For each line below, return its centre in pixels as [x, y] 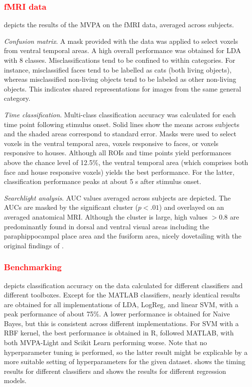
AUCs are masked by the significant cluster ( [71, 207]
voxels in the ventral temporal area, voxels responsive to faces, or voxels [111, 143]
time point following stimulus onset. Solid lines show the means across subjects [122, 124]
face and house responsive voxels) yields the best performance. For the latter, [119, 172]
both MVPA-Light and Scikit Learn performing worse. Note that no [106, 342]
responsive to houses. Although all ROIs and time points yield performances [118, 153]
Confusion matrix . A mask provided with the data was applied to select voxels [121, 41]
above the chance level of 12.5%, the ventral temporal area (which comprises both [126, 162]
